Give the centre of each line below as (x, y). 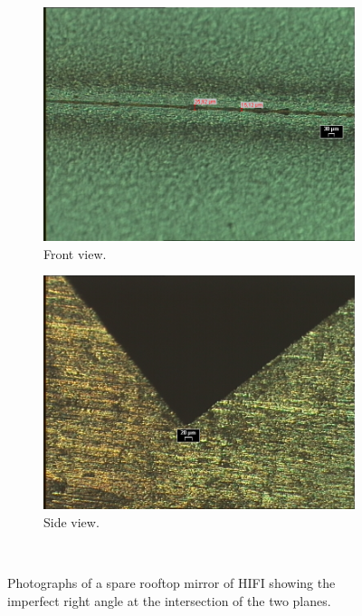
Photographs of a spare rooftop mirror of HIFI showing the (171, 582)
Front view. (75, 253)
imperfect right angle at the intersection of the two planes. (169, 600)
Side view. (71, 521)
